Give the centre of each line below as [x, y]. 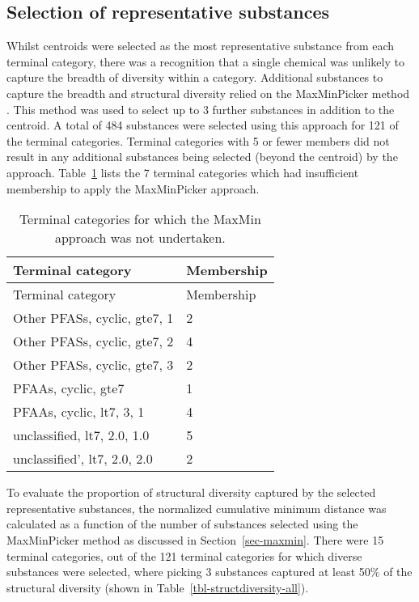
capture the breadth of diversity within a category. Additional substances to [195, 77]
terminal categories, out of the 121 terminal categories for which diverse [184, 555]
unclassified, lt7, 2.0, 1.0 [81, 435]
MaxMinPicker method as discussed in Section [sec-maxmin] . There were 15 [195, 539]
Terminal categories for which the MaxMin [140, 219]
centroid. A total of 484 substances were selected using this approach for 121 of [203, 125]
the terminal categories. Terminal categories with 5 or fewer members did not [198, 140]
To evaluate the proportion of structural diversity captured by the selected [191, 492]
